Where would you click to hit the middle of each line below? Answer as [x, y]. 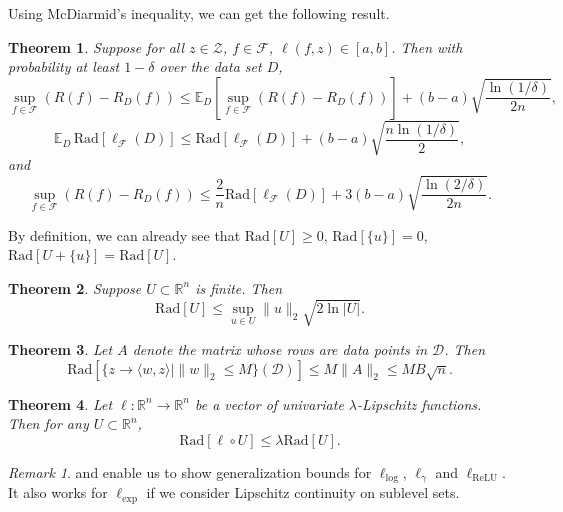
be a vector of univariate [269, 403]
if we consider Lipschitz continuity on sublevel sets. [303, 492]
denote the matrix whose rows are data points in [280, 349]
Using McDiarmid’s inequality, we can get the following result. [199, 13]
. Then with [427, 46]
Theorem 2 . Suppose [75, 287]
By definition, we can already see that [124, 234]
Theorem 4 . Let [60, 403]
